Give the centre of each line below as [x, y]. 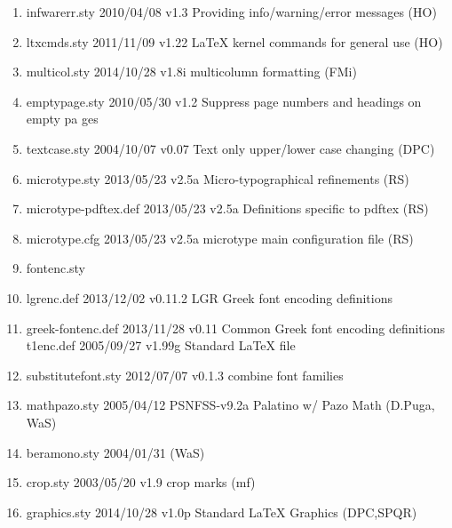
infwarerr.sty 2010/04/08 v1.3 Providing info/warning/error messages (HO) [231, 12]
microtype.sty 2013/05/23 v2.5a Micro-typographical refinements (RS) [218, 178]
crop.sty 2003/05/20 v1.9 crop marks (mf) [141, 482]
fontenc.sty [56, 268]
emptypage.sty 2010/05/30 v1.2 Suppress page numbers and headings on [224, 101]
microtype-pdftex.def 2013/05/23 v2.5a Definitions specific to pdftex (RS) [227, 208]
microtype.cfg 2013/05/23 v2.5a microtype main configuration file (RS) [220, 238]
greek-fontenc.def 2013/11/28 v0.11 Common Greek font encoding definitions [236, 328]
